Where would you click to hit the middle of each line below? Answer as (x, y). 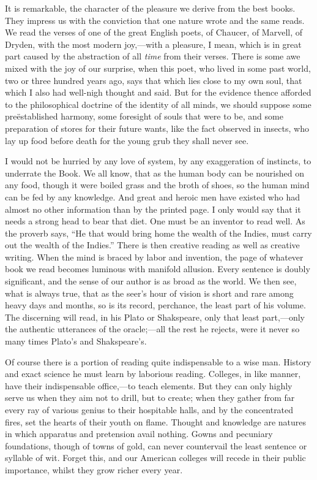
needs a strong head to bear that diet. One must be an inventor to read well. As (155, 221)
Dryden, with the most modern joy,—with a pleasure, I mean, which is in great (153, 44)
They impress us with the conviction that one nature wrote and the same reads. (155, 20)
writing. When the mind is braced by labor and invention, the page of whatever (154, 257)
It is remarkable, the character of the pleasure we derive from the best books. (150, 8)
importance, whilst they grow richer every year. (94, 469)
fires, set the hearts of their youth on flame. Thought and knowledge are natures (156, 421)
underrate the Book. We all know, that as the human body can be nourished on (155, 173)
